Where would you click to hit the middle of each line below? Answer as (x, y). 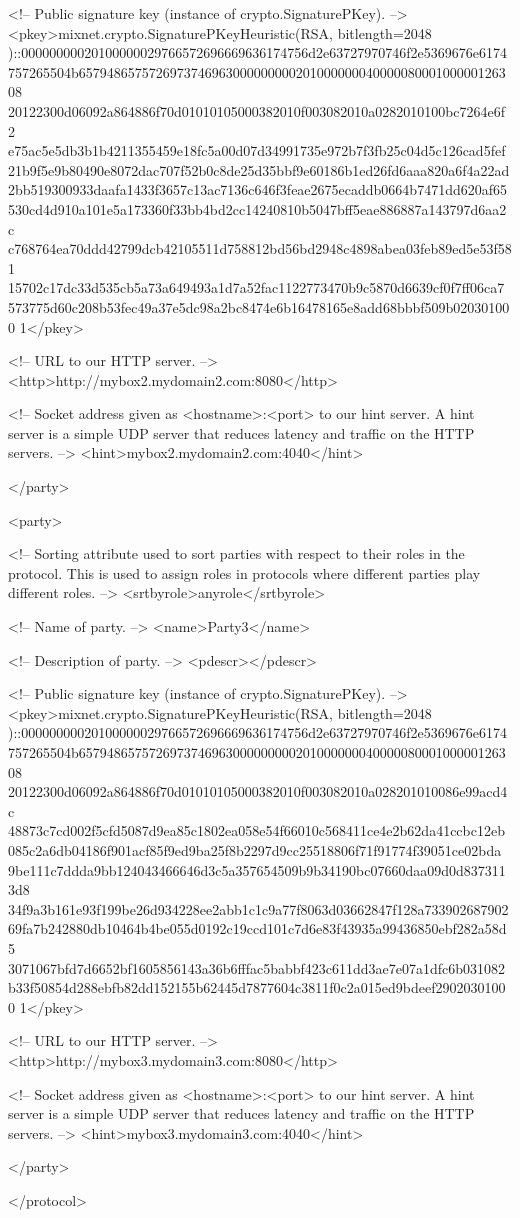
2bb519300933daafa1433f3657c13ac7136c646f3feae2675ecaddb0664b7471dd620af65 (257, 189)
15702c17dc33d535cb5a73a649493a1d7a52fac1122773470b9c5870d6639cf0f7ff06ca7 (256, 287)
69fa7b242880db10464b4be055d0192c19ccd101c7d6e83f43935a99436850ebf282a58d (257, 928)
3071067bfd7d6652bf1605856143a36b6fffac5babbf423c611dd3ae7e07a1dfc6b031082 (257, 967)
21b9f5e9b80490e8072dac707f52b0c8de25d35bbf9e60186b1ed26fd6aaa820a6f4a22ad (259, 169)
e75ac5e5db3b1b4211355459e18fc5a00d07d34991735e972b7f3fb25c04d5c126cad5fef (257, 150)
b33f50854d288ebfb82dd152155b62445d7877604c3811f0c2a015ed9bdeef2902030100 (257, 987)
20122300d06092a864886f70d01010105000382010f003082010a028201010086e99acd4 (258, 791)
